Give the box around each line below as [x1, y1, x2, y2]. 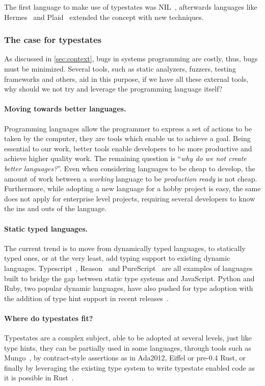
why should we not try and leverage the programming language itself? [4, 83, 223, 94]
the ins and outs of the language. [4, 203, 107, 214]
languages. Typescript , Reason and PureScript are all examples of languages [4, 262, 253, 273]
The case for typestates [4, 33, 101, 46]
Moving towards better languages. [4, 103, 126, 114]
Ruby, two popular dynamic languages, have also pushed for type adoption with [4, 283, 253, 293]
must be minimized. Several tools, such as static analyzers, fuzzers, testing [4, 63, 236, 74]
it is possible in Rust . [4, 372, 74, 383]
